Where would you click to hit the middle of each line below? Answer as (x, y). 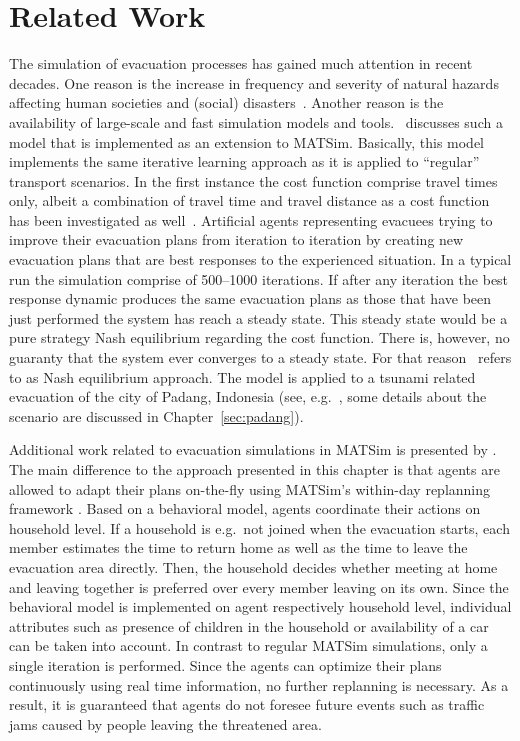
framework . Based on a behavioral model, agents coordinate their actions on (245, 508)
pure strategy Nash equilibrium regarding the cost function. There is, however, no (259, 337)
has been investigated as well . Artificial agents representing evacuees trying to (251, 219)
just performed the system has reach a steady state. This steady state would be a (258, 317)
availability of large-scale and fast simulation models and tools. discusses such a (256, 121)
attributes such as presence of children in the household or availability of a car (249, 625)
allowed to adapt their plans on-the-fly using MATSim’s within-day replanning (250, 488)
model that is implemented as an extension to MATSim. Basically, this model (247, 141)
